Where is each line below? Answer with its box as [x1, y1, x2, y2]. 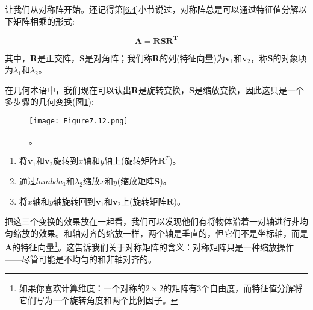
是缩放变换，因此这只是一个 [194, 83, 305, 96]
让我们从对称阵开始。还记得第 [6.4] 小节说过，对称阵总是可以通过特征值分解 [5, 3, 299, 15]
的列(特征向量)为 [160, 51, 226, 64]
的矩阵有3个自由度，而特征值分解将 [163, 282, 303, 294]
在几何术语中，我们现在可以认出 [5, 83, 131, 96]
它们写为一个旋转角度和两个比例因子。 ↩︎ [19, 293, 178, 306]
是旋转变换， [138, 83, 190, 96]
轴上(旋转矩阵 [104, 154, 158, 167]
